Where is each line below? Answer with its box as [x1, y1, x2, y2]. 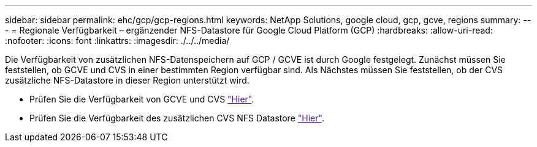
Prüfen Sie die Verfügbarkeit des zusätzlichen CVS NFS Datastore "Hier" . [29, 113, 324, 123]
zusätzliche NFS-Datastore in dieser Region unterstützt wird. [5, 75, 249, 85]
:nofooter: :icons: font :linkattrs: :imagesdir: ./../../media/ [5, 35, 230, 46]
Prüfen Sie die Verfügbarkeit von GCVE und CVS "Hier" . [29, 94, 254, 104]
